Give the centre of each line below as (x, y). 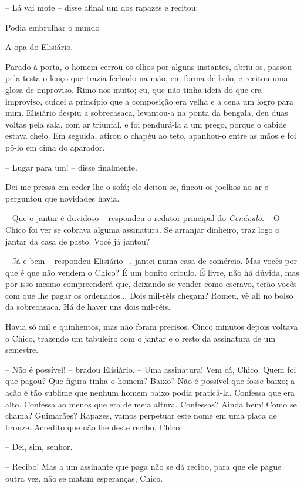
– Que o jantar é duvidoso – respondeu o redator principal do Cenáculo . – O (143, 218)
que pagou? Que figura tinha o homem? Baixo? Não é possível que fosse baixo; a (150, 381)
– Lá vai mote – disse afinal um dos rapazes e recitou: (102, 7)
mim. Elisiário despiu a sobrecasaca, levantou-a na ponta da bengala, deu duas (147, 113)
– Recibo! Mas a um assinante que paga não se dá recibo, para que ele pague (143, 466)
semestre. (22, 350)
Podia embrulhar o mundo (53, 27)
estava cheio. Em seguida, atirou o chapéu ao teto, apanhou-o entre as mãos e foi (151, 136)
